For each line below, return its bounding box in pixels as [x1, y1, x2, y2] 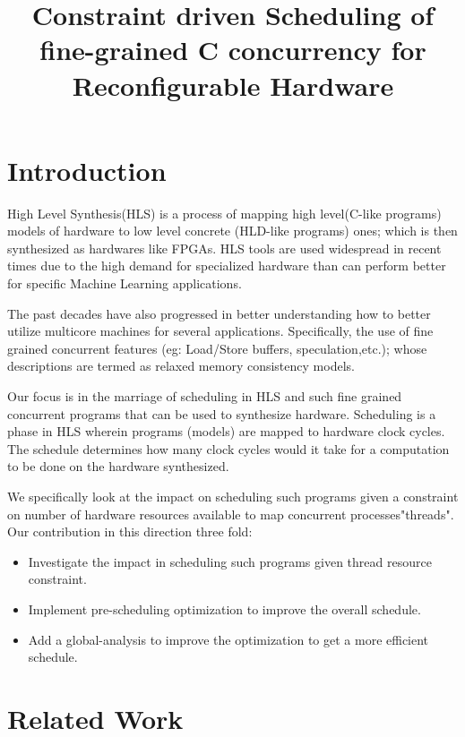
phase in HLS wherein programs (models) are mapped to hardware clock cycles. [7, 422, 445, 441]
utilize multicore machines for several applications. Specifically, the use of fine [7, 321, 434, 340]
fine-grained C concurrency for [39, 31, 426, 68]
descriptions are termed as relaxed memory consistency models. [7, 356, 355, 375]
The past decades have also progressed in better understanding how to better [7, 304, 431, 322]
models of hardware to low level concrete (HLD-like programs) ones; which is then [7, 221, 458, 240]
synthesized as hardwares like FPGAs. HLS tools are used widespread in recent [7, 238, 442, 257]
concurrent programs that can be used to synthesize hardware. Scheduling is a [7, 404, 436, 423]
